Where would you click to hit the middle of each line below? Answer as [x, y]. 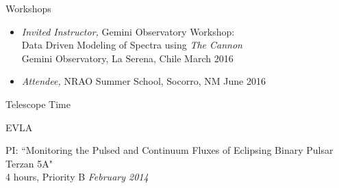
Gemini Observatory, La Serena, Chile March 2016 [127, 58]
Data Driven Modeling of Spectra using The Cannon [132, 45]
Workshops [28, 8]
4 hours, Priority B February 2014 [77, 177]
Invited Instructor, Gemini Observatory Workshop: [128, 31]
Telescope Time [38, 104]
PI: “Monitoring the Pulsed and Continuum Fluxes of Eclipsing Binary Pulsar [169, 150]
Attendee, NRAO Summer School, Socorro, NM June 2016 [143, 81]
